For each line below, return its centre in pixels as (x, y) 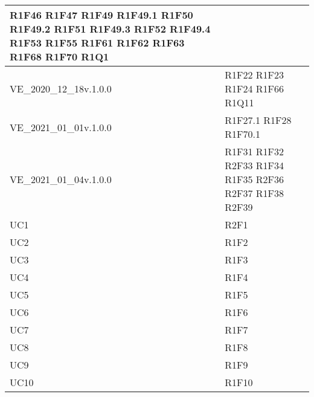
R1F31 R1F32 (255, 151)
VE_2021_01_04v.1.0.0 (61, 179)
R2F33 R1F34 (255, 165)
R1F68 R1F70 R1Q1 (59, 56)
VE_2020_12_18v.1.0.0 (61, 89)
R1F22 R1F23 (255, 75)
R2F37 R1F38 (255, 193)
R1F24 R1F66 (255, 89)
